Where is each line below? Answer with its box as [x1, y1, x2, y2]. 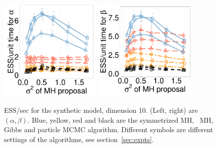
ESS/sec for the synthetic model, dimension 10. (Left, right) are [4, 105, 198, 115]
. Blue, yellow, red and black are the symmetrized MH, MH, [27, 114, 214, 125]
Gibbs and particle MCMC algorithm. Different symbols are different [4, 124, 214, 135]
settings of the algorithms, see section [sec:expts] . [4, 134, 154, 144]
